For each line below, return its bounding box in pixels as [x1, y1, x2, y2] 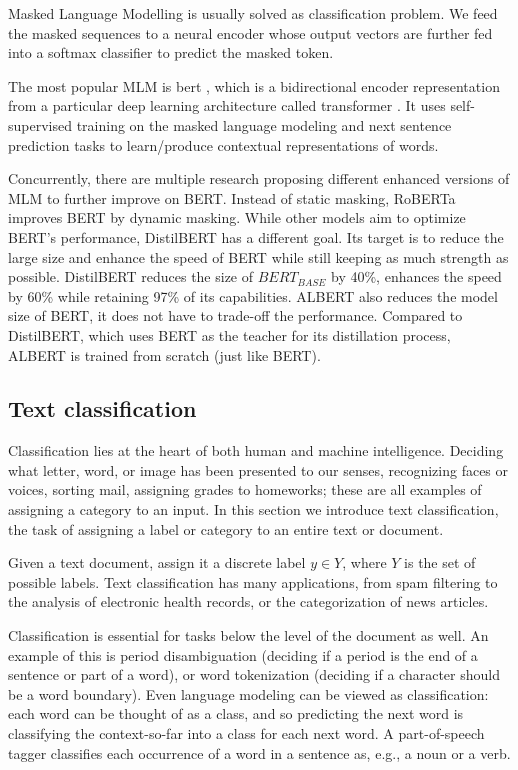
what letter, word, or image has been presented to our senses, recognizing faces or [8, 459, 509, 480]
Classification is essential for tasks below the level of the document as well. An [8, 625, 489, 646]
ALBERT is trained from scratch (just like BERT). [8, 344, 321, 365]
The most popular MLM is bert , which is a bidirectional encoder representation [8, 75, 500, 96]
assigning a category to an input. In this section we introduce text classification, [8, 499, 499, 520]
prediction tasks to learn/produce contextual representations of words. [8, 134, 439, 155]
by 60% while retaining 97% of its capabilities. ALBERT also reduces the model [8, 285, 498, 306]
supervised [8, 114, 72, 135]
